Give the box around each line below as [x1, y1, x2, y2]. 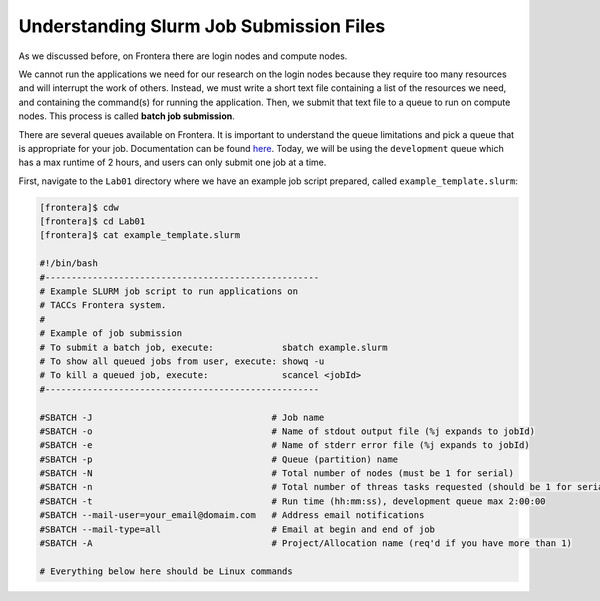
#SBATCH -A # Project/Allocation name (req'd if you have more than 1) [39, 538, 572, 549]
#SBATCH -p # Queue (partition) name [39, 453, 399, 465]
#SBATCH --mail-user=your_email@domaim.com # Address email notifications [39, 510, 425, 521]
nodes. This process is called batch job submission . [18, 110, 235, 122]
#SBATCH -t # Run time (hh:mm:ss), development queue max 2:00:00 [39, 495, 546, 507]
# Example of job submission [39, 328, 183, 339]
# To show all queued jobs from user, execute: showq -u [39, 355, 325, 367]
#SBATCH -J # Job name [39, 411, 325, 423]
